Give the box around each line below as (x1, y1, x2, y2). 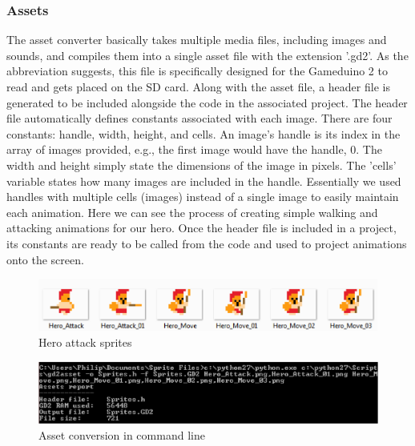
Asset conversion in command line (38, 426, 205, 443)
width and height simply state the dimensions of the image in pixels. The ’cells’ (6, 156, 397, 173)
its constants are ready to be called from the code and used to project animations (6, 235, 407, 251)
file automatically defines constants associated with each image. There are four (6, 110, 393, 127)
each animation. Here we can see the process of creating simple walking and (6, 203, 378, 220)
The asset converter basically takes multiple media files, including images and (6, 31, 387, 48)
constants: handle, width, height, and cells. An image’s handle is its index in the (6, 125, 401, 142)
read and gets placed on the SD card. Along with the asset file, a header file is (6, 78, 390, 94)
